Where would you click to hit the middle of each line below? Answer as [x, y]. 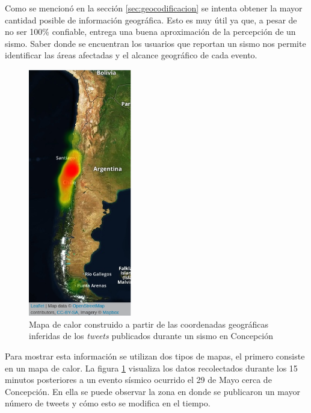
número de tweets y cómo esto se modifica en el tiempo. [108, 403]
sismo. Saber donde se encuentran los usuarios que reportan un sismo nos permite [155, 43]
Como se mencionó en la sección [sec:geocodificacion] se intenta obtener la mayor [154, 8]
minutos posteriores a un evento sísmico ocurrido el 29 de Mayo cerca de [138, 380]
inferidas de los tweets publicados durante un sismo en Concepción [151, 336]
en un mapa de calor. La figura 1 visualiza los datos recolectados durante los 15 [151, 368]
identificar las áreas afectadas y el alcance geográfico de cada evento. [131, 55]
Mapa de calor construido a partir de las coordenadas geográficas [149, 324]
